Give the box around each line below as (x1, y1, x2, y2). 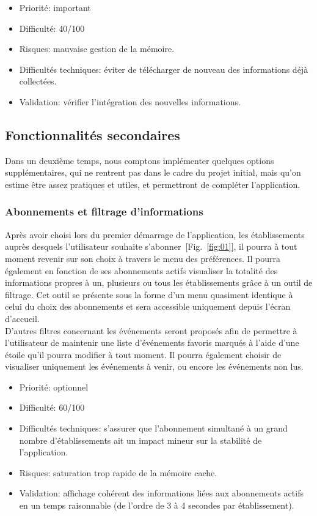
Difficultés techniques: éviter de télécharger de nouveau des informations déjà (19, 62, 308, 75)
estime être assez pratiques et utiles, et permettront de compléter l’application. (5, 178, 301, 190)
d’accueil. (5, 312, 40, 324)
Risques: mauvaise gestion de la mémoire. (19, 42, 175, 55)
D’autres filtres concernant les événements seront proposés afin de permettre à (5, 324, 297, 337)
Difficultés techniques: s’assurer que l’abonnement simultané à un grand (19, 422, 288, 435)
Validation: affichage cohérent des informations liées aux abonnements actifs (19, 487, 304, 499)
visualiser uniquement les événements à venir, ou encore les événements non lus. (5, 360, 304, 373)
